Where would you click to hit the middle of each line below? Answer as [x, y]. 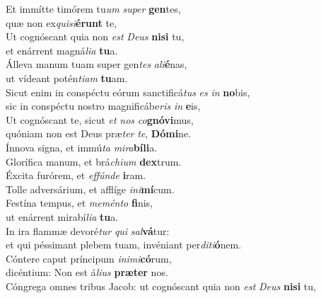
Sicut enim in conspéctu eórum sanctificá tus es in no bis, [128, 92]
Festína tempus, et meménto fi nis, [79, 203]
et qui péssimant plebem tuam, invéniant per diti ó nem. [124, 245]
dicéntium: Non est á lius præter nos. [87, 272]
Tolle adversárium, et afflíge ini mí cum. [90, 189]
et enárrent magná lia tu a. [62, 50]
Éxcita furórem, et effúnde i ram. [76, 175]
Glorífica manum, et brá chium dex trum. [94, 161]
